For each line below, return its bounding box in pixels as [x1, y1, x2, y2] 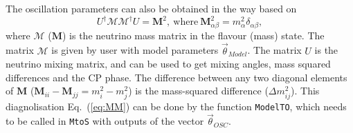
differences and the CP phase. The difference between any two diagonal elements [6, 70, 347, 84]
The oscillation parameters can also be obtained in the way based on [6, 1, 297, 15]
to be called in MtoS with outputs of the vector [6, 114, 204, 128]
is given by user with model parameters [51, 43, 219, 57]
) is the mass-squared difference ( [128, 83, 269, 98]
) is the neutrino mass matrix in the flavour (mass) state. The [62, 28, 325, 42]
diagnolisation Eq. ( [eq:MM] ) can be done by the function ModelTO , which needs [6, 99, 347, 113]
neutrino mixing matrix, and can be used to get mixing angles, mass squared [6, 57, 331, 71]
